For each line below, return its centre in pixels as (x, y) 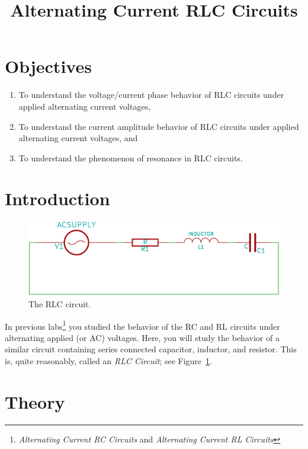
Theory (35, 401)
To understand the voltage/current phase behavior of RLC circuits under (151, 95)
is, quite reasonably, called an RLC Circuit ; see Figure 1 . (108, 360)
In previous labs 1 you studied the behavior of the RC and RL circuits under (142, 325)
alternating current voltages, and (78, 138)
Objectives (48, 66)
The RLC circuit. (60, 303)
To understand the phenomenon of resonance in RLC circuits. (131, 157)
